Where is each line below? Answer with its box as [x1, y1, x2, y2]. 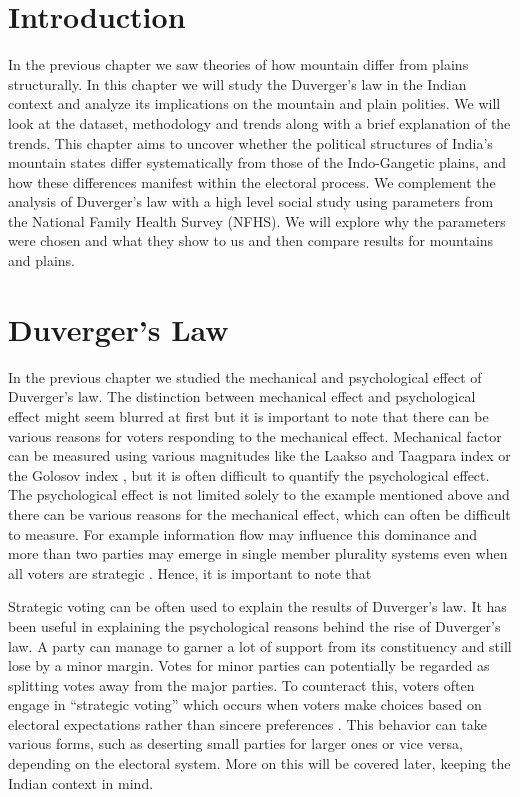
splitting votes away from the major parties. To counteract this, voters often [8, 674, 475, 695]
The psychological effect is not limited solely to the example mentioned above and [8, 484, 510, 505]
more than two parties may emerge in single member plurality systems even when [8, 543, 508, 564]
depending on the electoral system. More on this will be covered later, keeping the [8, 753, 511, 774]
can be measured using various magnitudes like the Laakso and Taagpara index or [8, 445, 511, 466]
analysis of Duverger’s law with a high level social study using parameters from [8, 191, 494, 212]
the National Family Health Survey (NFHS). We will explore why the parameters [8, 210, 506, 231]
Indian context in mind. [8, 772, 154, 793]
